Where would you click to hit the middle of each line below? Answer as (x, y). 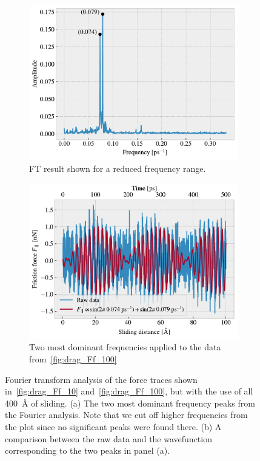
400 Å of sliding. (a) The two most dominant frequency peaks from (130, 403)
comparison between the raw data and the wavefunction (108, 438)
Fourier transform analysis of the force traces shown (101, 379)
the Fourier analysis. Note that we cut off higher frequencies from (126, 415)
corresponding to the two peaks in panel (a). (88, 450)
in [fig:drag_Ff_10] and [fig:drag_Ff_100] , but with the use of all (129, 391)
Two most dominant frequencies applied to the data (125, 347)
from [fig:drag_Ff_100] (73, 359)
